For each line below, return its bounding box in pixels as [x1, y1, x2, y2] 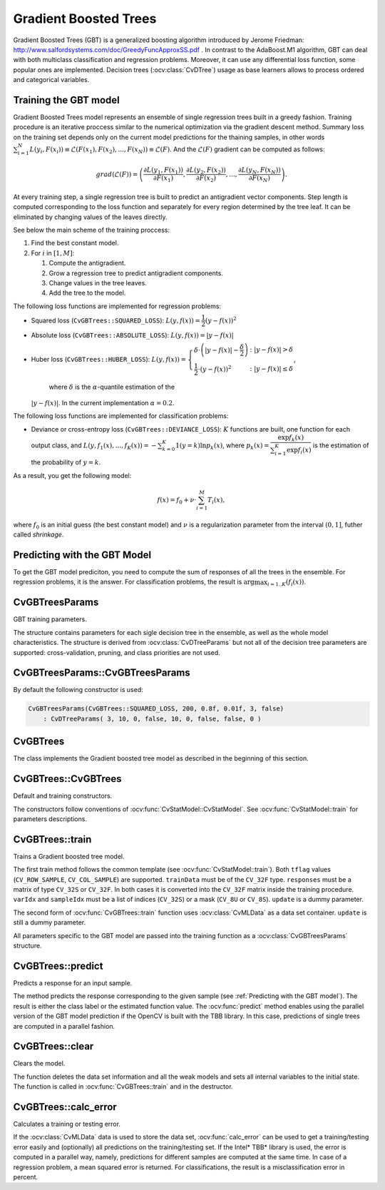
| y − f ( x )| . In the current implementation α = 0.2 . [31, 398, 175, 407]
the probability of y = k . [31, 458, 101, 467]
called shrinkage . [13, 530, 64, 539]
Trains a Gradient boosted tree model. [13, 852, 125, 860]
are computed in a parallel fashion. [13, 1022, 115, 1030]
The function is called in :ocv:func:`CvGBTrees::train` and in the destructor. [13, 1082, 233, 1091]
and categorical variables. [13, 76, 90, 84]
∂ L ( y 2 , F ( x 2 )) [186, 166, 226, 176]
